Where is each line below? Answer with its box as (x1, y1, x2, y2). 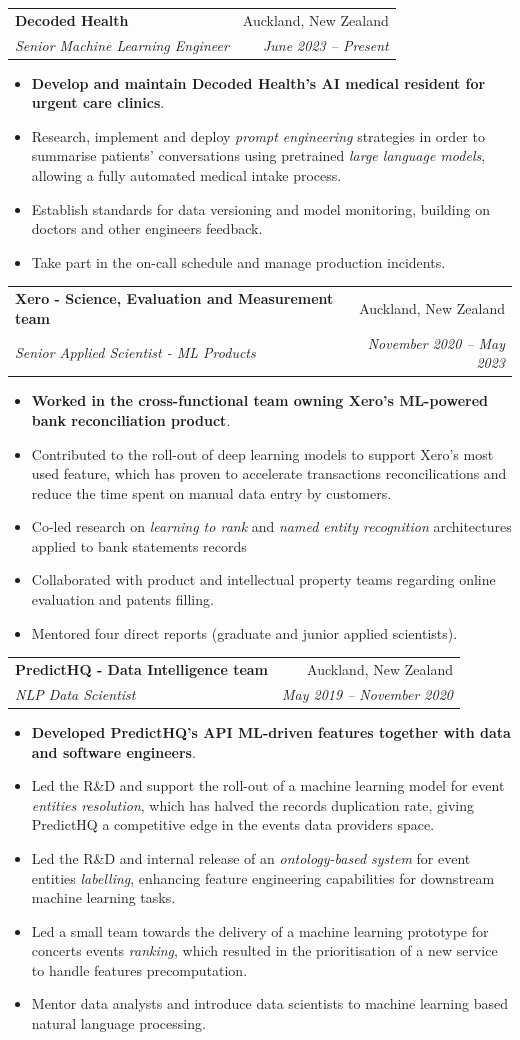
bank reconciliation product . (31, 409, 231, 430)
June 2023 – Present (262, 34, 389, 55)
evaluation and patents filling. (31, 589, 214, 610)
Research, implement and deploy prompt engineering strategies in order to (31, 125, 485, 146)
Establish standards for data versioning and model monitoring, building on (31, 198, 490, 219)
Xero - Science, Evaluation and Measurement (15, 288, 334, 309)
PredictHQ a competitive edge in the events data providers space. (31, 814, 435, 835)
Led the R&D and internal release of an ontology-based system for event (31, 847, 471, 868)
